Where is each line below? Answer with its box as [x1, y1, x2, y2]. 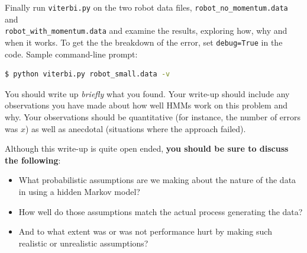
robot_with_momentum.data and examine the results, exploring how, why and [5, 24, 287, 37]
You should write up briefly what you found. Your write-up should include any [5, 87, 290, 100]
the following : [5, 153, 61, 166]
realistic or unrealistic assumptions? [18, 236, 148, 249]
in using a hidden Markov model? [18, 185, 140, 197]
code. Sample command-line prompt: [5, 47, 138, 60]
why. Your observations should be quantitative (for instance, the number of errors [5, 110, 301, 123]
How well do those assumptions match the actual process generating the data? [18, 205, 303, 217]
